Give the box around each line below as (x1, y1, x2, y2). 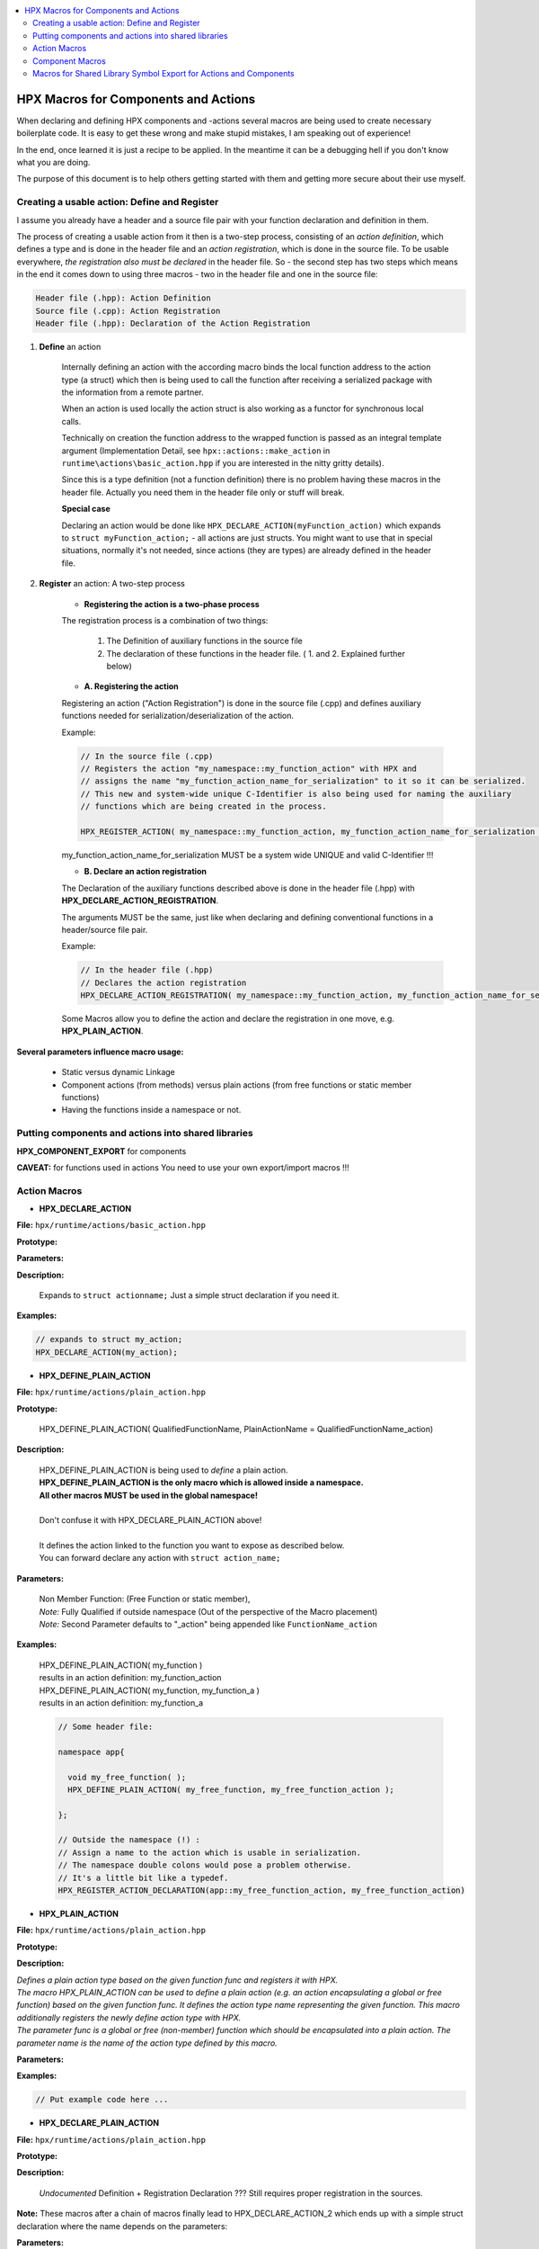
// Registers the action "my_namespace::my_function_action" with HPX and (80, 764, 418, 774)
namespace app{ (57, 1746, 125, 1757)
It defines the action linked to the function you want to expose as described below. (39, 1540, 345, 1551)
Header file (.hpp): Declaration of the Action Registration (35, 318, 311, 328)
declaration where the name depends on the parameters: (16, 2220, 228, 2231)
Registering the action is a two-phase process (84, 598, 260, 609)
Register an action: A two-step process (39, 578, 186, 589)
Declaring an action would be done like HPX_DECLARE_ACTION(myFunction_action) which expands (61, 520, 442, 531)
